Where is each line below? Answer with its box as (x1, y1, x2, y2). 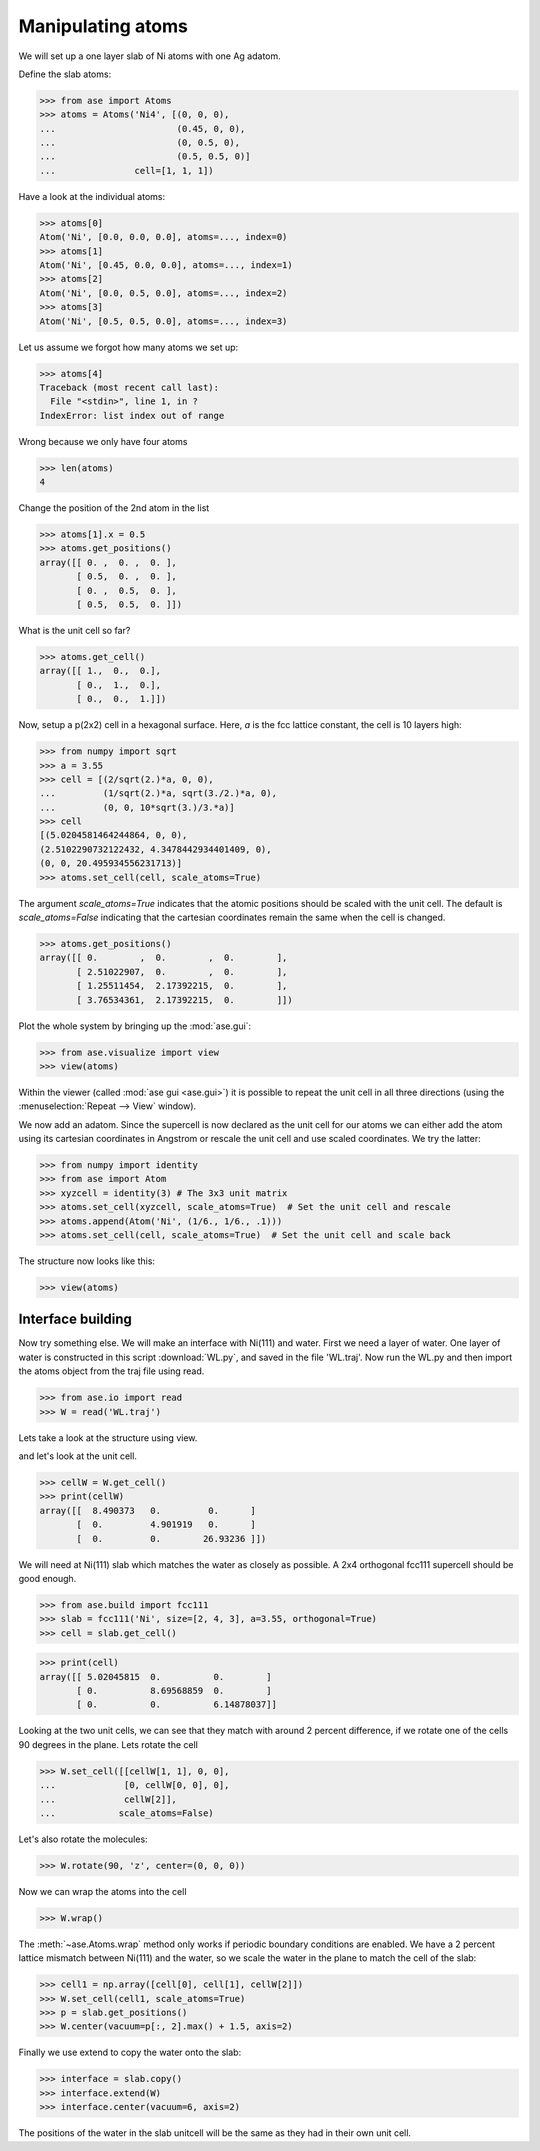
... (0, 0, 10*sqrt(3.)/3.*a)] (39, 801, 235, 813)
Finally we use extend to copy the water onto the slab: (18, 2046, 242, 2059)
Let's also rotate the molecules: (18, 1833, 149, 1845)
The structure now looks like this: (18, 1255, 155, 1267)
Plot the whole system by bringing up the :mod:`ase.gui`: (18, 1020, 252, 1032)
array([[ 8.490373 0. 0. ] (39, 1505, 257, 1516)
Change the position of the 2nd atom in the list (18, 502, 210, 514)
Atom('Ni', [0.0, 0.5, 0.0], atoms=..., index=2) (39, 287, 288, 299)
